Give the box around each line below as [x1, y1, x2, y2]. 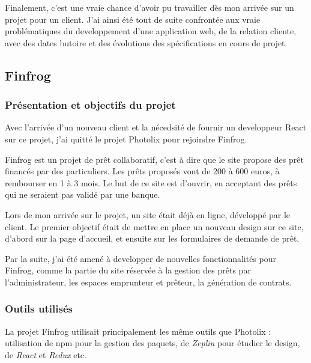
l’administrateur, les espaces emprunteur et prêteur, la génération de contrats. [5, 275, 292, 288]
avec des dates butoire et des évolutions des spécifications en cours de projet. [5, 36, 288, 49]
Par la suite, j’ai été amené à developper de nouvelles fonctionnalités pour [5, 252, 277, 264]
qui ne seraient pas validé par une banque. [5, 188, 160, 201]
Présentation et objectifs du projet [5, 97, 176, 112]
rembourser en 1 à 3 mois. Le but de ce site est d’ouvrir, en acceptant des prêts [5, 176, 297, 189]
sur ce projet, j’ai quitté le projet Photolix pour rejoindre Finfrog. [5, 132, 247, 145]
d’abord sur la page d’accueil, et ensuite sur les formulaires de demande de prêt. [5, 232, 300, 245]
